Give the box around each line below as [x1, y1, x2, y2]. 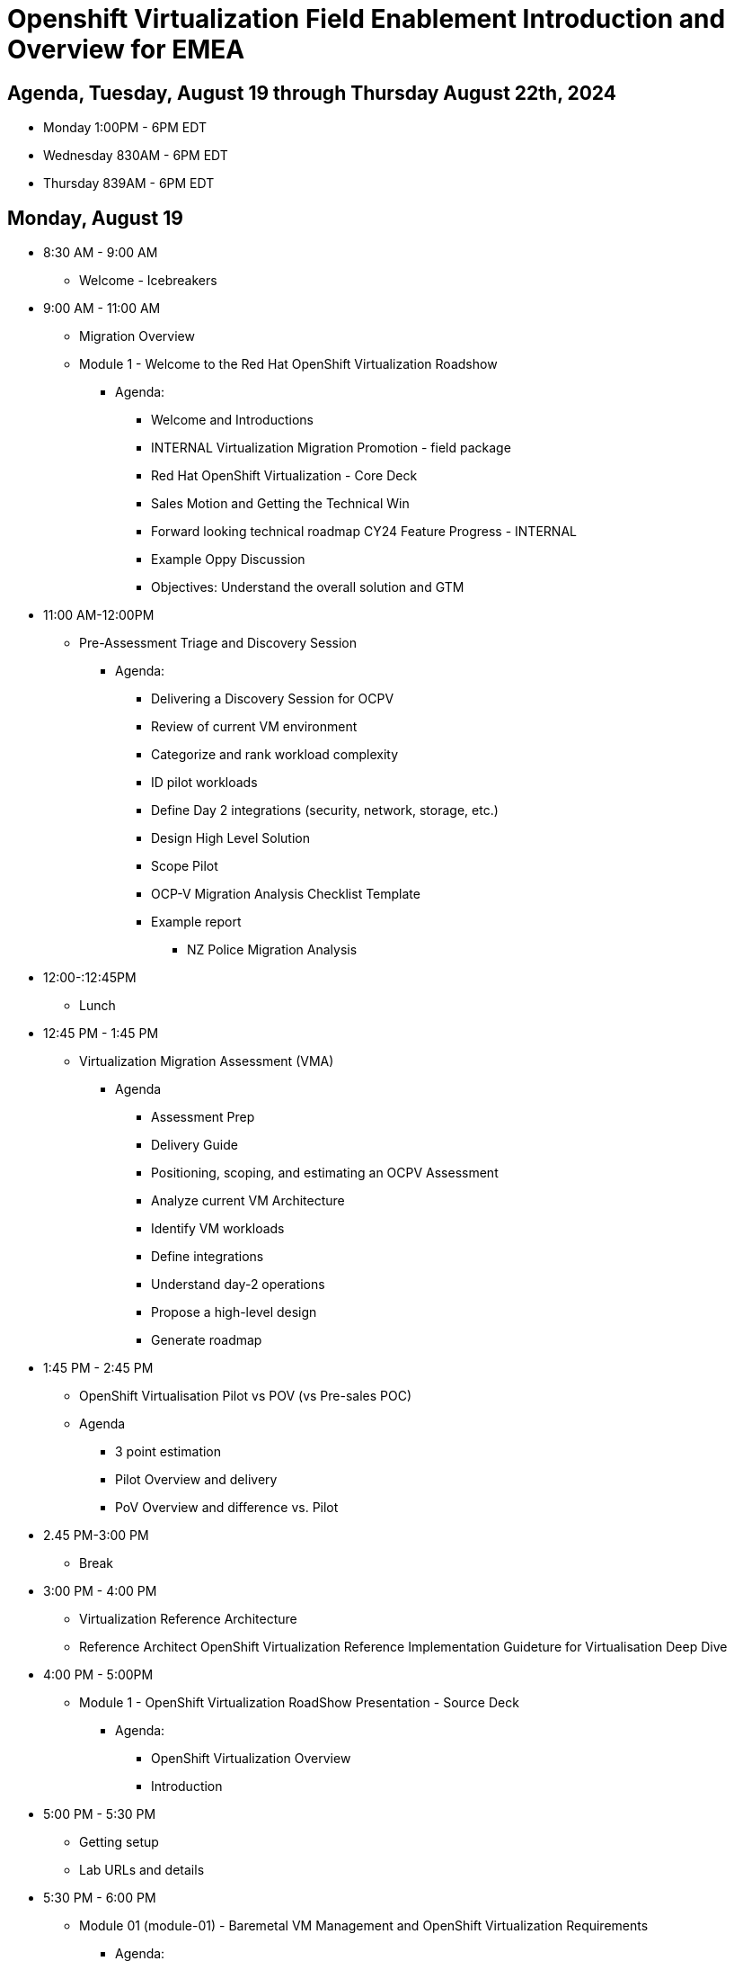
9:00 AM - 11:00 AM [43, 300, 161, 317]
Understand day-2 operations [151, 1276, 325, 1293]
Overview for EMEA [7, 34, 245, 65]
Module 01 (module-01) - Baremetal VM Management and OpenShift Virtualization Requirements [79, 1918, 649, 1934]
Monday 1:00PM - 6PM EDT [43, 120, 207, 136]
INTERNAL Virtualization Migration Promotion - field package [151, 440, 511, 456]
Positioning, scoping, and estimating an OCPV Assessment [151, 1165, 499, 1181]
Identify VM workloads [151, 1221, 285, 1237]
